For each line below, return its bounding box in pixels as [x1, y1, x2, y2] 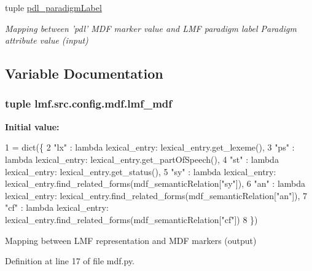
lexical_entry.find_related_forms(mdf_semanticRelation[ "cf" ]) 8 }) [5, 213, 258, 226]
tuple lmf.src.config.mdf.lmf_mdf [5, 96, 173, 111]
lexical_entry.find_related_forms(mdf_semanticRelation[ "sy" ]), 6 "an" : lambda [5, 177, 306, 190]
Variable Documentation [5, 64, 163, 83]
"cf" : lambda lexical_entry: [5, 201, 109, 214]
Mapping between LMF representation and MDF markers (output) [5, 234, 257, 246]
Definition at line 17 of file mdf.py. [5, 254, 135, 267]
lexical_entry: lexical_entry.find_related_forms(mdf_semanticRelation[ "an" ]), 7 [5, 189, 308, 202]
